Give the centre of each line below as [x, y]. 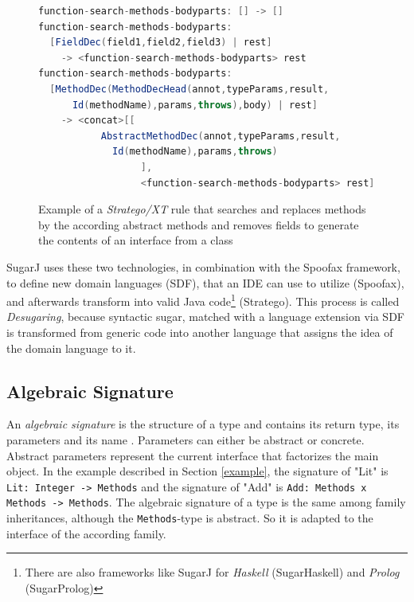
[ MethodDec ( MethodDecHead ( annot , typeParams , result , [189, 89]
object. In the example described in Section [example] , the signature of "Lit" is [197, 471]
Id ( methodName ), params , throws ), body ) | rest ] [195, 105]
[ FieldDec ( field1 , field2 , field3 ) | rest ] [161, 43]
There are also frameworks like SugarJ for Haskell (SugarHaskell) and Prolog [212, 572]
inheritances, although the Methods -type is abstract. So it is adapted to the [190, 518]
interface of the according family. [86, 533]
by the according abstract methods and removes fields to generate [199, 224]
